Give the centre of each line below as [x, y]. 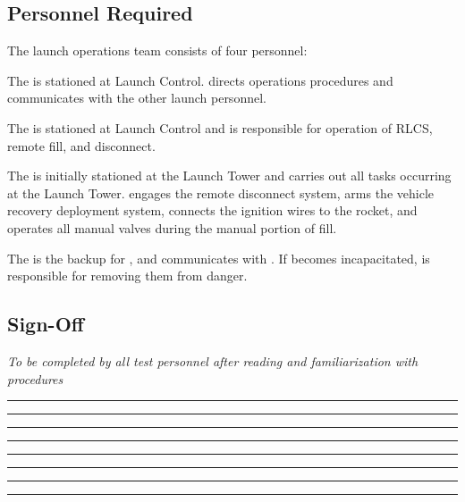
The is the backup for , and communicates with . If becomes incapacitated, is [219, 258]
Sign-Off [46, 324]
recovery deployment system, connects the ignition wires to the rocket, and [212, 210]
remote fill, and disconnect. [81, 145]
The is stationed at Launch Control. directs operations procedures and [200, 80]
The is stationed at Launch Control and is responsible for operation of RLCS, [220, 127]
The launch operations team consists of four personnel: [157, 50]
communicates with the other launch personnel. [137, 98]
